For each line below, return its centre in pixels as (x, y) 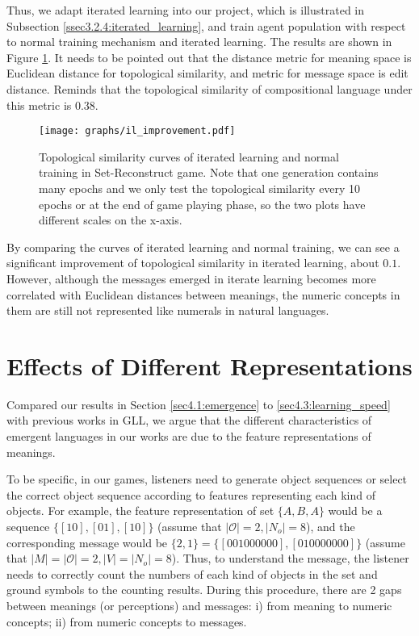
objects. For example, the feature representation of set (140, 510)
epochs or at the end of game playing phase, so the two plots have (202, 204)
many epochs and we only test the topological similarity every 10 (200, 188)
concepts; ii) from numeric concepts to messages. (127, 621)
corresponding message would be (87, 542)
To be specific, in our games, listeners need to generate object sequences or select (207, 479)
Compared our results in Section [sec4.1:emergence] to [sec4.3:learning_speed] (199, 404)
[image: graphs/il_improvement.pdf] (137, 131)
